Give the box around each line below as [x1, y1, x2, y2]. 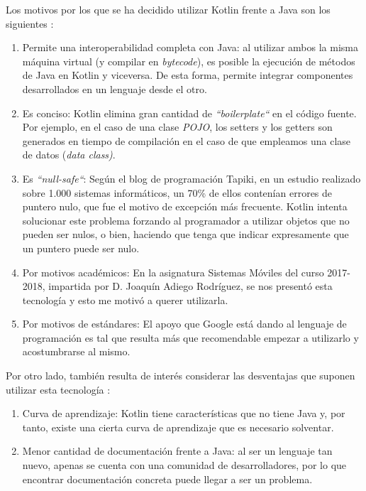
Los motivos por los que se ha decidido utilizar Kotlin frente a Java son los [6, 2, 331, 16]
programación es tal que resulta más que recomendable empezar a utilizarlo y [22, 330, 359, 345]
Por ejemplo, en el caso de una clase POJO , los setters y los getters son [22, 119, 333, 134]
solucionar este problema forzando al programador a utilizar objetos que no [22, 212, 350, 227]
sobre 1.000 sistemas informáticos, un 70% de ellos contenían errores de [22, 185, 333, 200]
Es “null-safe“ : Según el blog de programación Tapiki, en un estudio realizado [22, 171, 361, 185]
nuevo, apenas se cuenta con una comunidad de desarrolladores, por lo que [22, 458, 347, 473]
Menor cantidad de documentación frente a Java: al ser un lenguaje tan [22, 443, 333, 458]
